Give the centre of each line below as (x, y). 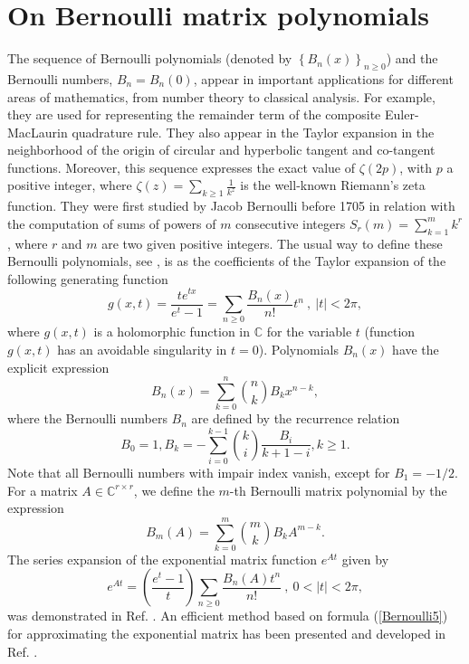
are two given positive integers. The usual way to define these (272, 243)
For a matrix (43, 490)
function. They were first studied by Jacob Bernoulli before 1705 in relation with (231, 206)
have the (416, 349)
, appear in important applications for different (323, 78)
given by (365, 559)
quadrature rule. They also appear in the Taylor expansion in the (253, 132)
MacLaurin (38, 132)
